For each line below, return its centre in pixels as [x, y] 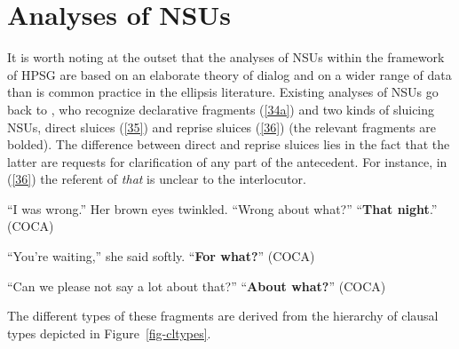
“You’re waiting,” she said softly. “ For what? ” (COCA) [161, 256]
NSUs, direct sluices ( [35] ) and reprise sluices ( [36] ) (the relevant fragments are [222, 127]
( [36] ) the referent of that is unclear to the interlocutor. [157, 179]
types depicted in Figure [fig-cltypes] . [109, 333]
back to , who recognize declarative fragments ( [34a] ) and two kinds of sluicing [221, 109]
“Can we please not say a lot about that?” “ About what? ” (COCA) [197, 286]
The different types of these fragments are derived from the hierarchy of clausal [223, 316]
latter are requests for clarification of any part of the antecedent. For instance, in [227, 161]
